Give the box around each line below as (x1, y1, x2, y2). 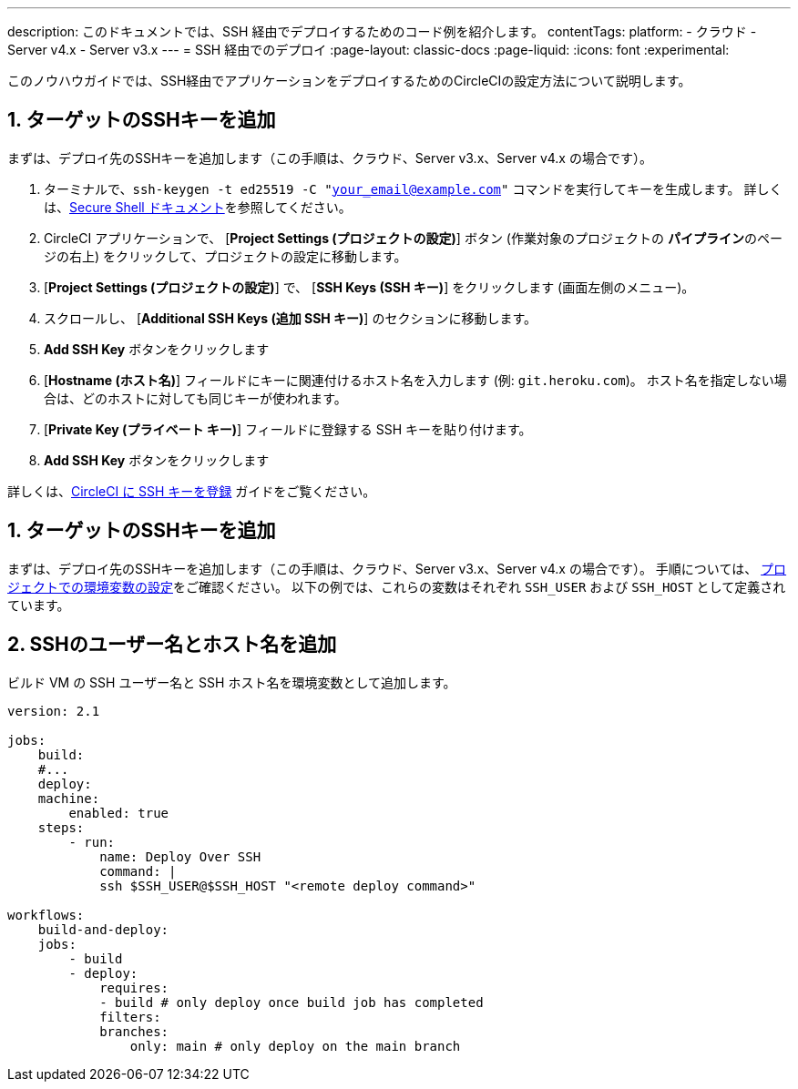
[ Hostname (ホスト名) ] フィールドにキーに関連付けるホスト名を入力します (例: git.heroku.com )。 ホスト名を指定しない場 (44, 371, 787, 388)
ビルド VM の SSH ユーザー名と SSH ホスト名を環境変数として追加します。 (7, 674, 456, 690)
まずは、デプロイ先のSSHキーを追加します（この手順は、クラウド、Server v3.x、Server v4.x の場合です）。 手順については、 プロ (7, 560, 787, 576)
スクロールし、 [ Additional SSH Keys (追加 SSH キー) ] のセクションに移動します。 (44, 310, 537, 326)
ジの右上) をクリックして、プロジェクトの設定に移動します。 (44, 248, 407, 264)
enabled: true (68, 805, 169, 820)
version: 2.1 (7, 703, 100, 718)
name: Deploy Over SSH (99, 849, 261, 864)
